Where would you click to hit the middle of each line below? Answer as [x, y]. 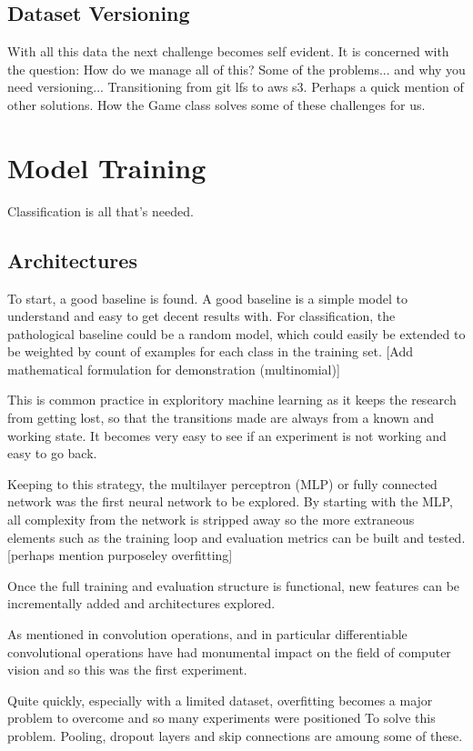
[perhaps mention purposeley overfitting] [120, 555]
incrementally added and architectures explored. [141, 603]
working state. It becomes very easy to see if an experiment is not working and [227, 435]
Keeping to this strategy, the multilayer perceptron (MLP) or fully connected [222, 483]
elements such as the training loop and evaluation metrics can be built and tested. [236, 537]
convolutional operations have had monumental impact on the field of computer [229, 651]
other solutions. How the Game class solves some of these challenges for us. [216, 104]
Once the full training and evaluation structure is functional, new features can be [234, 585]
